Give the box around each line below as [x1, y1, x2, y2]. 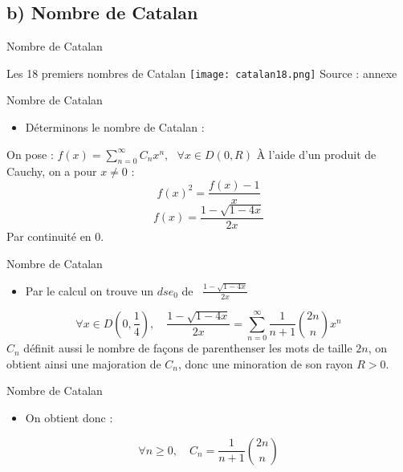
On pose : [6, 145, 54, 162]
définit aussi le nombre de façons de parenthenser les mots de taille [23, 340, 352, 356]
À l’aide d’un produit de [256, 145, 377, 162]
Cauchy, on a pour [6, 163, 97, 180]
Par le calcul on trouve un [25, 282, 154, 299]
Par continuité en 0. [6, 227, 104, 244]
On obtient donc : [25, 409, 113, 426]
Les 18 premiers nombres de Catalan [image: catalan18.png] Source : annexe [6, 64, 397, 81]
